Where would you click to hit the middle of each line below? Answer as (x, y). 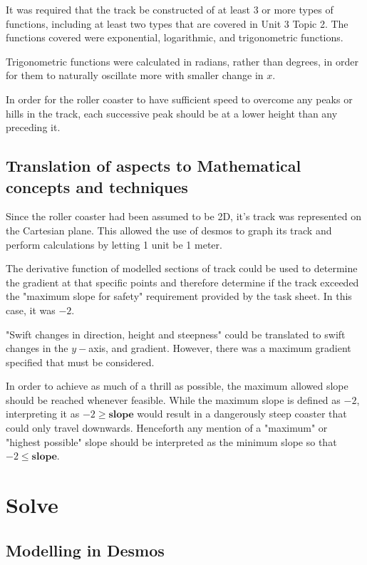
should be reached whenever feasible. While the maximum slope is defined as (173, 399)
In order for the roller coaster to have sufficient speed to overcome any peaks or (179, 99)
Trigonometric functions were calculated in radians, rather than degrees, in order (182, 61)
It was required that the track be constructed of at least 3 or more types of (170, 9)
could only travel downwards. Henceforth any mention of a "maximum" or (167, 428)
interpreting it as (43, 414)
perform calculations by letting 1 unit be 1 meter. (114, 244)
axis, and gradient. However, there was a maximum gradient (220, 348)
